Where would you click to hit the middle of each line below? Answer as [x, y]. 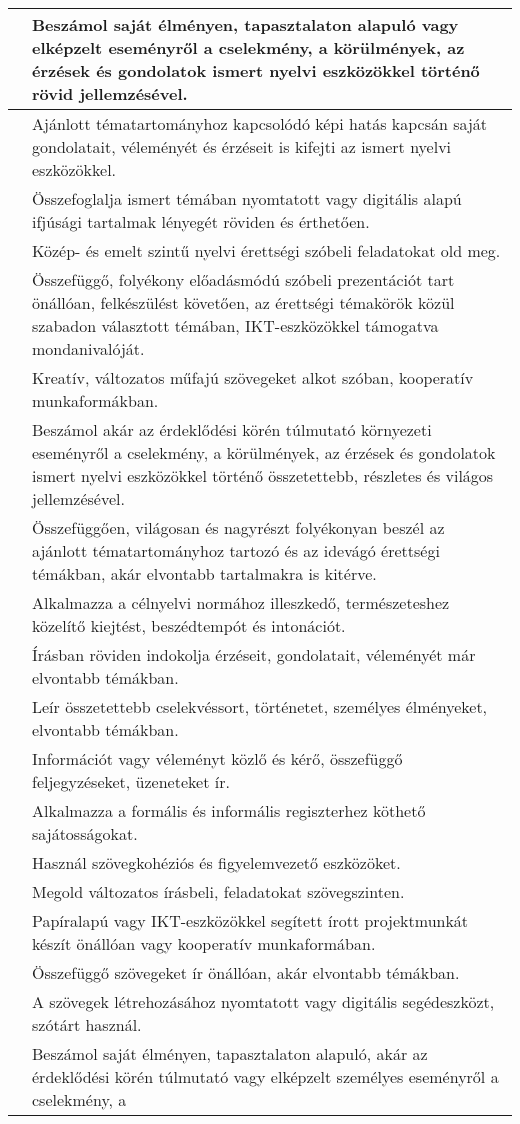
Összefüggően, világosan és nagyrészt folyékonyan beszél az [238, 527]
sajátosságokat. [85, 833]
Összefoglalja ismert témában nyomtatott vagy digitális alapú [247, 198]
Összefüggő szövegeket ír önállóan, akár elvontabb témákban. [246, 972]
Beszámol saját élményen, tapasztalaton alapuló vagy [245, 24]
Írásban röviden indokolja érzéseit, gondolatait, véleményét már [254, 654]
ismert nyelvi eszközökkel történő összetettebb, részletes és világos [263, 475]
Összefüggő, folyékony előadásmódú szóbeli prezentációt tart [243, 279]
